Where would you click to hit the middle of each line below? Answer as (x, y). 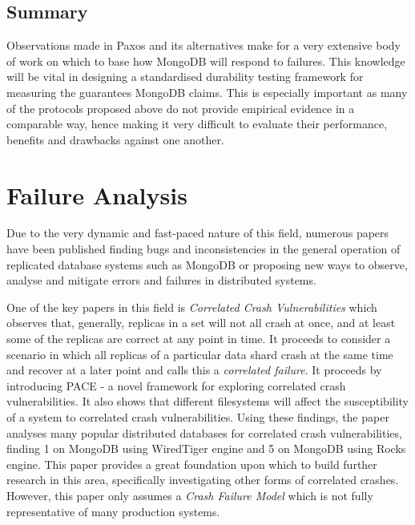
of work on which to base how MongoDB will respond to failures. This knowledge (206, 61)
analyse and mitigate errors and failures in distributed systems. (161, 280)
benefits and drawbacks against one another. (115, 139)
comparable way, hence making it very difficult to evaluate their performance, (197, 124)
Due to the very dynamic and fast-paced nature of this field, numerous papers (198, 233)
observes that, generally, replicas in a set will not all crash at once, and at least (201, 323)
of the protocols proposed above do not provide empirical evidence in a (181, 108)
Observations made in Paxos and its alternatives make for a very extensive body (203, 45)
